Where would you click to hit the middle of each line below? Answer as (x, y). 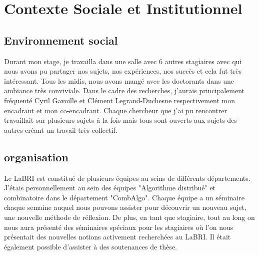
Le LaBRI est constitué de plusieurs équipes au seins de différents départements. (127, 178)
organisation (36, 157)
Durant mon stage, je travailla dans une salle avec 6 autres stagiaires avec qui (123, 61)
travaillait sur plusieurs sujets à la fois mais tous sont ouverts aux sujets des (120, 120)
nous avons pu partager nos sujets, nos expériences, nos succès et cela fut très (123, 71)
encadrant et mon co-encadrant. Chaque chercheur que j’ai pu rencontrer (115, 110)
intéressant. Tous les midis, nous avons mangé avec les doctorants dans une (119, 80)
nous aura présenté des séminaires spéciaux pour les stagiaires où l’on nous (119, 227)
